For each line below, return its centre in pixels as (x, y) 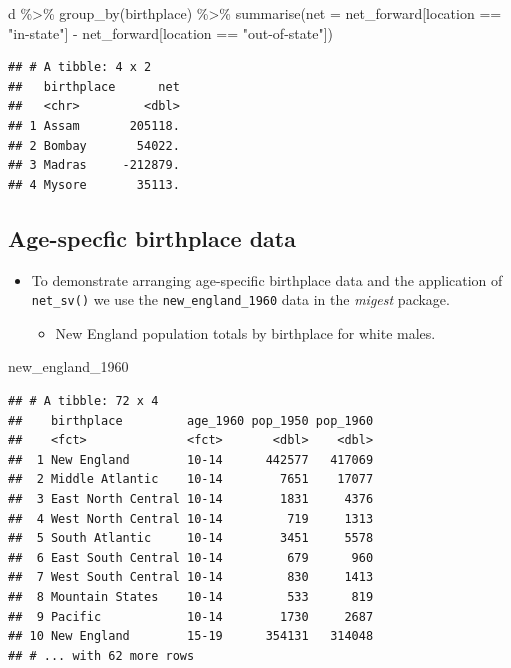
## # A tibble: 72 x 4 (83, 400)
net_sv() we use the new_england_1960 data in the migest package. (240, 299)
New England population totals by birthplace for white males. (245, 332)
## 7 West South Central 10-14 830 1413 (191, 577)
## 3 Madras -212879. (94, 165)
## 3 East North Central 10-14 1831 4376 (191, 498)
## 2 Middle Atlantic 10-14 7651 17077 (191, 479)
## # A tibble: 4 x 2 (80, 67)
